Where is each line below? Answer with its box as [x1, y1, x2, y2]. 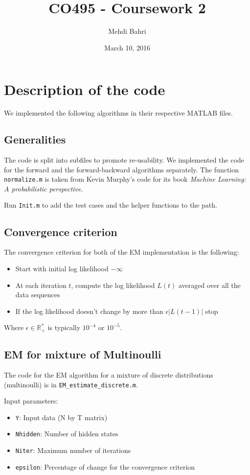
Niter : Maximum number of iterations [15, 445, 131, 455]
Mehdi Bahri [108, 26, 146, 36]
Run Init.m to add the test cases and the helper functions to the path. [4, 200, 217, 210]
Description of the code [4, 79, 165, 99]
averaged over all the [178, 280, 241, 290]
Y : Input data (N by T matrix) [15, 412, 108, 422]
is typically [47, 322, 81, 332]
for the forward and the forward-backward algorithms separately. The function [4, 164, 239, 174]
